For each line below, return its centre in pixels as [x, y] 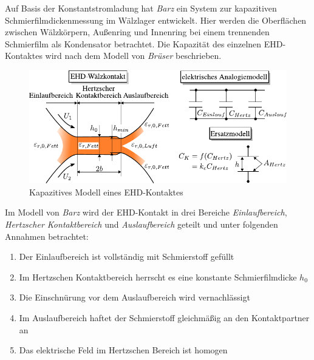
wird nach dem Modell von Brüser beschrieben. [133, 56]
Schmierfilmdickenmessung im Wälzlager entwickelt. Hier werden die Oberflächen [156, 20]
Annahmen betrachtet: [47, 236]
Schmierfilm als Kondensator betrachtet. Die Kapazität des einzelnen [133, 43]
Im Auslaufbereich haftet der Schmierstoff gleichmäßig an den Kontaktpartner [164, 317]
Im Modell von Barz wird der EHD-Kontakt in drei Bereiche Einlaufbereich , [146, 212]
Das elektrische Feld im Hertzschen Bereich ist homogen [123, 350]
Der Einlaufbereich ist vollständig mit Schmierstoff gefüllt [127, 256]
